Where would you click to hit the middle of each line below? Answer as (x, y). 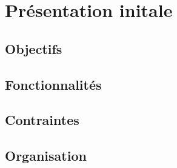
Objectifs (34, 48)
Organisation (46, 156)
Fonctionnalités (53, 84)
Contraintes (42, 120)
